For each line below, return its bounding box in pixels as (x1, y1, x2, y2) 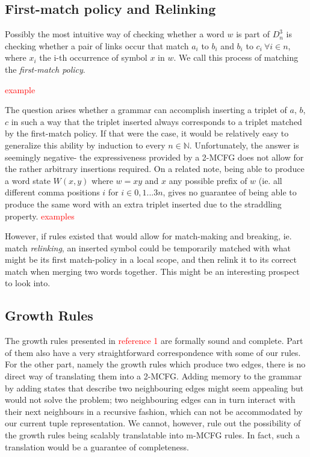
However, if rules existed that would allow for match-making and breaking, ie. (5, 230, 292, 242)
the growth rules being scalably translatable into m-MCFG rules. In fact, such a (5, 429, 300, 441)
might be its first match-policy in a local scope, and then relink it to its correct (5, 253, 297, 266)
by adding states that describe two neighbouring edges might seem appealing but (5, 381, 304, 394)
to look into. (5, 277, 51, 289)
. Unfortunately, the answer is (189, 138, 299, 151)
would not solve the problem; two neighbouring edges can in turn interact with (5, 393, 296, 406)
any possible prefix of (169, 174, 247, 186)
